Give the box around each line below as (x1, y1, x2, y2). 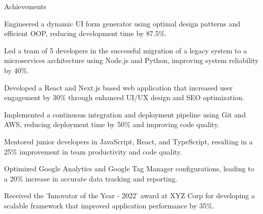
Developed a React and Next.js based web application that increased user (4, 82, 233, 93)
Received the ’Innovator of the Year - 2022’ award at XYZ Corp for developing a (4, 190, 255, 201)
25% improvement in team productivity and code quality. (4, 146, 182, 157)
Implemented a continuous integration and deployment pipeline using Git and (4, 109, 246, 119)
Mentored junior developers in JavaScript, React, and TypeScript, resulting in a (4, 136, 253, 146)
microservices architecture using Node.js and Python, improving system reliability (4, 55, 259, 66)
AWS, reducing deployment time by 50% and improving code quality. (4, 119, 220, 130)
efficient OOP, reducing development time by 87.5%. (4, 28, 167, 39)
